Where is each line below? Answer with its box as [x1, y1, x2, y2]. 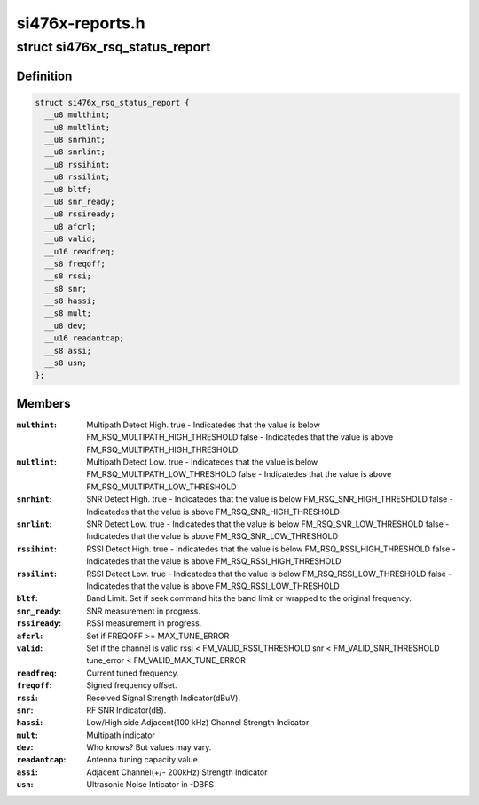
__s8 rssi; [44, 271, 92, 281]
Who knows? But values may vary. [86, 742, 212, 753]
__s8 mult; [44, 309, 92, 318]
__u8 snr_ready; [44, 196, 115, 207]
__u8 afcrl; [44, 222, 97, 231]
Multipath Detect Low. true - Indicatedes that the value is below [86, 457, 318, 467]
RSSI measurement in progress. [86, 618, 202, 629]
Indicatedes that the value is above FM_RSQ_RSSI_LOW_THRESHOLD [86, 581, 341, 591]
